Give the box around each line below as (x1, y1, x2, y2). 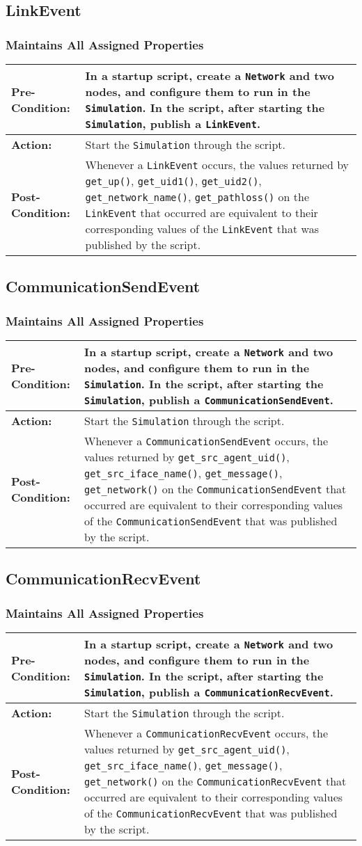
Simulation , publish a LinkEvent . (85, 115, 261, 131)
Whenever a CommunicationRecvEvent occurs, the (84, 725, 329, 741)
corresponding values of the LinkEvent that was (85, 221, 319, 237)
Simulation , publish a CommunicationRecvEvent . (84, 684, 333, 700)
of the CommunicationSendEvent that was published (84, 513, 338, 529)
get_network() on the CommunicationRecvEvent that (84, 773, 347, 789)
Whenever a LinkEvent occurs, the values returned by (85, 157, 349, 173)
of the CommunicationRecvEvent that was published (84, 805, 338, 821)
